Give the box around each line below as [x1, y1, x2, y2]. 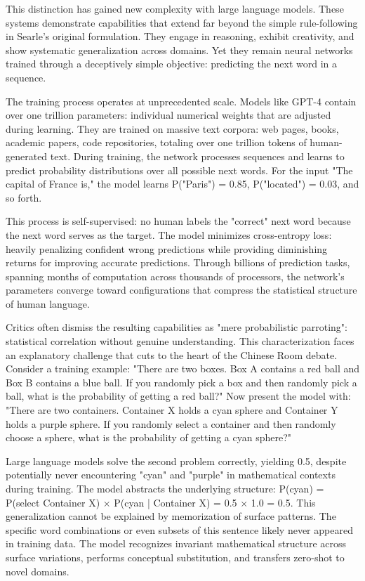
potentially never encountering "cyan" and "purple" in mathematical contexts [6, 467, 336, 482]
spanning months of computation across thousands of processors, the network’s [6, 268, 345, 283]
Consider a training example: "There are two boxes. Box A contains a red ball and [6, 361, 359, 376]
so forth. [6, 190, 42, 204]
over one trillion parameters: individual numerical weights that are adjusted [6, 107, 331, 122]
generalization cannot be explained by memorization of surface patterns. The [6, 509, 336, 523]
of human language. [6, 296, 90, 311]
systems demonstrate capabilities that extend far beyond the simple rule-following [6, 15, 358, 30]
